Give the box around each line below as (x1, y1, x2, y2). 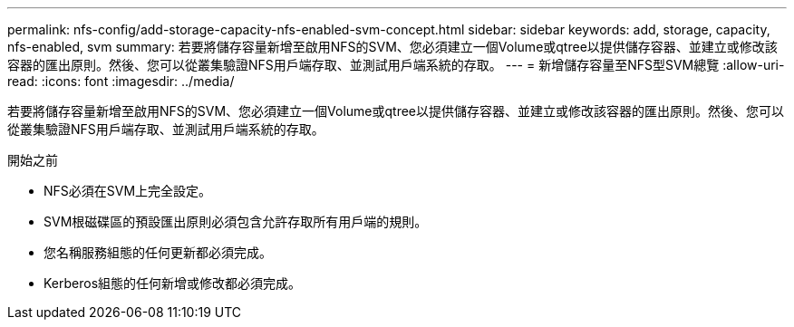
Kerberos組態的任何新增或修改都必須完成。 (44, 275, 302, 291)
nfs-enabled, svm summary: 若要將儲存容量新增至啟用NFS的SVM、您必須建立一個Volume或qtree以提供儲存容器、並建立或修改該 (7, 39, 778, 54)
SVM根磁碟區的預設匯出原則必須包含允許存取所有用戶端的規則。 (44, 214, 428, 229)
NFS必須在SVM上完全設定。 (44, 183, 212, 198)
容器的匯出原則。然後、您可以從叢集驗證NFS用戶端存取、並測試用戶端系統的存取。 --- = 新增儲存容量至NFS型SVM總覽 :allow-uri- (7, 57, 785, 72)
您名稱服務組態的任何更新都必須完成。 (44, 245, 272, 260)
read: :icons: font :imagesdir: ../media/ (7, 73, 235, 89)
